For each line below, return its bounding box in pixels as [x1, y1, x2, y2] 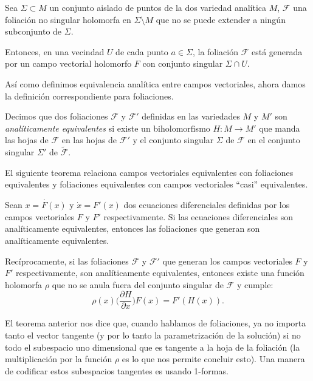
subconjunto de [5, 25, 62, 38]
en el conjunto [247, 133, 300, 146]
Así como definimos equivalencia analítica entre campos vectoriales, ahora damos [5, 77, 306, 90]
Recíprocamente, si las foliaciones [5, 254, 129, 267]
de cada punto [115, 45, 168, 58]
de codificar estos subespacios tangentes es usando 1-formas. [5, 364, 229, 377]
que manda [259, 121, 300, 134]
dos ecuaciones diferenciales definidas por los [123, 198, 290, 211]
